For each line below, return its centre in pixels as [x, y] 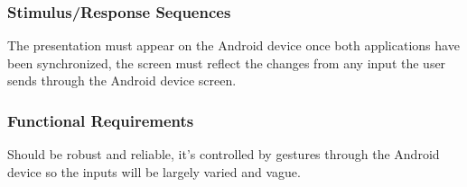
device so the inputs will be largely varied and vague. [154, 171]
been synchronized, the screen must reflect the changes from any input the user [227, 62]
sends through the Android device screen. [122, 80]
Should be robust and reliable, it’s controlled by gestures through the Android [224, 154]
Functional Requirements [101, 120]
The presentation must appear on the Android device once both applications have [233, 45]
